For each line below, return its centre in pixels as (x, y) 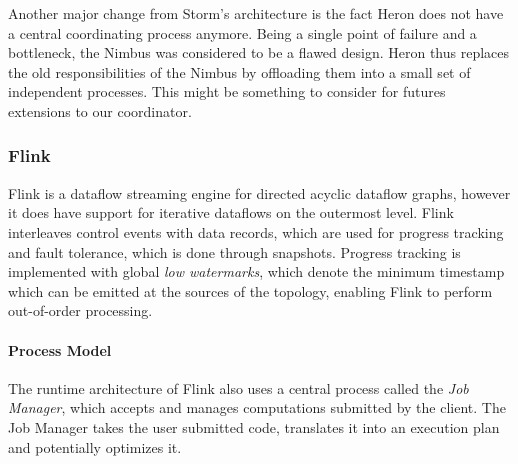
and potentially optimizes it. (95, 446)
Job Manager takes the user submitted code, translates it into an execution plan (254, 426)
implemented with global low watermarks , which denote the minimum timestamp (256, 271)
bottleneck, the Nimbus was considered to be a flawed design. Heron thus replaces (259, 52)
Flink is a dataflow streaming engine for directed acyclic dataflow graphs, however (259, 192)
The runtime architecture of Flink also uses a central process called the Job (238, 387)
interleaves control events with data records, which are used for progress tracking (256, 231)
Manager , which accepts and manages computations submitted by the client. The (257, 407)
